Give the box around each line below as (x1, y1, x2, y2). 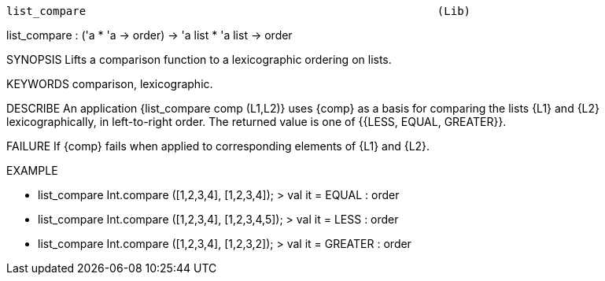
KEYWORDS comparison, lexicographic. (6, 77, 213, 91)
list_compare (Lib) (6, 5, 471, 17)
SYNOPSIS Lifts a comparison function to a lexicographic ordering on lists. (6, 53, 392, 66)
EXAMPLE (6, 164, 58, 177)
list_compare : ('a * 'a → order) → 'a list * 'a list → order (6, 28, 293, 42)
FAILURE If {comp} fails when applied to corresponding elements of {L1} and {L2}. (6, 139, 430, 153)
